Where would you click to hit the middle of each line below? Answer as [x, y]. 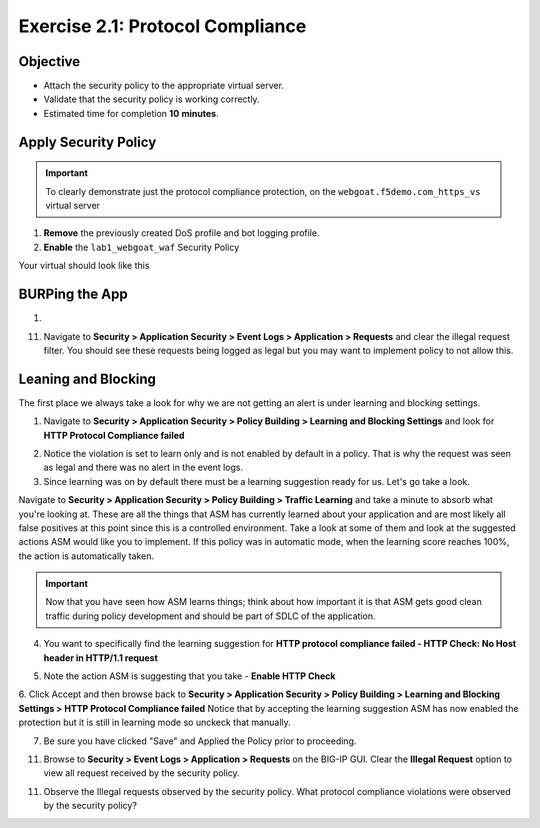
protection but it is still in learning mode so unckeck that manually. [155, 722]
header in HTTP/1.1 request [101, 657]
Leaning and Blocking [87, 378]
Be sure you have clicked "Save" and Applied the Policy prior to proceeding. [200, 741]
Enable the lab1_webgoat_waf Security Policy [141, 247]
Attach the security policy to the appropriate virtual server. [164, 86]
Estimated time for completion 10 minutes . [131, 113]
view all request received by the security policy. [141, 773]
